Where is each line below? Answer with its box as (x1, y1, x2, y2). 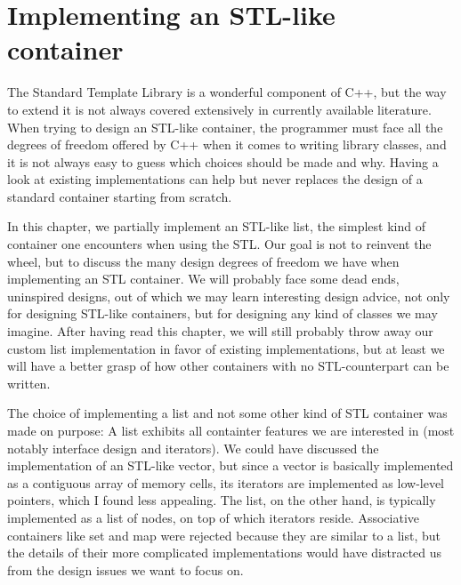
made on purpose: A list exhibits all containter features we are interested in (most (7, 421, 455, 439)
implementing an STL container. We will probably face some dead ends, (7, 269, 400, 288)
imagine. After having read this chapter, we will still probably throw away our (7, 322, 433, 341)
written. (7, 373, 51, 392)
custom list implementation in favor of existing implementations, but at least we (7, 339, 445, 357)
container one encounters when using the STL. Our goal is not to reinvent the (7, 235, 432, 253)
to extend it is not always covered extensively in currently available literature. (7, 100, 432, 118)
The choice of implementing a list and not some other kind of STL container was (7, 404, 448, 422)
